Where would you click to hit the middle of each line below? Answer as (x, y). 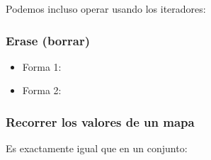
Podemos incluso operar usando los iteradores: (106, 8)
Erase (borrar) (48, 40)
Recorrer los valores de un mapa (100, 121)
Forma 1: (42, 66)
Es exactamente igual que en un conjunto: (97, 148)
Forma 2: (42, 90)
